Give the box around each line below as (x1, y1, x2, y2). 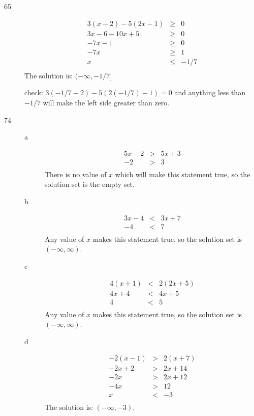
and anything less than (174, 87, 245, 98)
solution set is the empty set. (45, 179, 135, 189)
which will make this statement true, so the (115, 169, 250, 179)
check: (24, 87, 43, 98)
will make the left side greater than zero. (43, 97, 170, 107)
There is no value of (45, 169, 107, 179)
